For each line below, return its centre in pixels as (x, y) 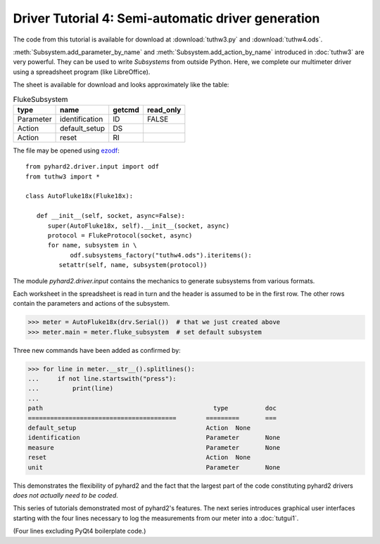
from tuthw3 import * (63, 176)
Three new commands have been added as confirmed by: (97, 350)
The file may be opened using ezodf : (66, 150)
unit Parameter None (154, 467)
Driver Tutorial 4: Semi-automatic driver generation (166, 18)
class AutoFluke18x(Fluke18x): (80, 196)
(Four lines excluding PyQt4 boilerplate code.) (80, 531)
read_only (164, 110)
